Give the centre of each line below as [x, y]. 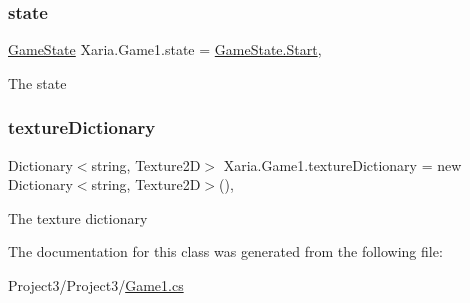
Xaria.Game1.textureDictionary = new [342, 164]
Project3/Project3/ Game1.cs [96, 285]
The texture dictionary [78, 217]
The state [37, 82]
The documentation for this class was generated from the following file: [225, 251]
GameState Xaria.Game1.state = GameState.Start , [165, 49]
